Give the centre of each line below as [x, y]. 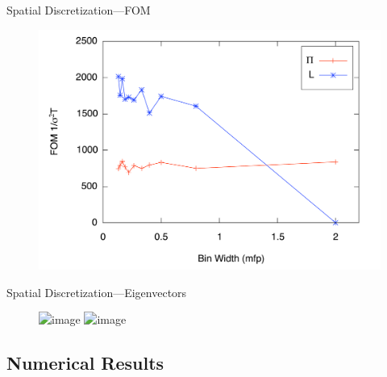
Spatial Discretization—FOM [79, 10]
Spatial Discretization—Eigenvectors [97, 292]
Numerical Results [85, 363]
